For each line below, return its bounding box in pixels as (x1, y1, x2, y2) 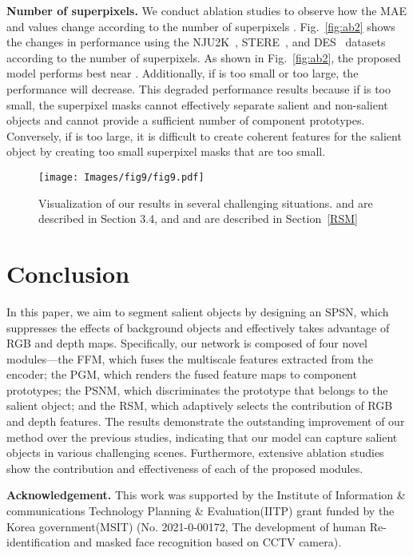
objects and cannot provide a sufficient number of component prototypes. (6, 112, 365, 129)
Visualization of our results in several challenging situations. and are (38, 194, 373, 211)
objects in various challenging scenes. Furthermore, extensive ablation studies (6, 444, 384, 461)
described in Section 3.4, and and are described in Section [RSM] (38, 210, 358, 227)
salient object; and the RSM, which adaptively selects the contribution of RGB (6, 397, 393, 414)
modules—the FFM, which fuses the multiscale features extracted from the (6, 350, 373, 367)
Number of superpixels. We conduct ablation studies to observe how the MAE (6, 2, 407, 18)
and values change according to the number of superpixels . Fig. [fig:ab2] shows (6, 18, 395, 34)
